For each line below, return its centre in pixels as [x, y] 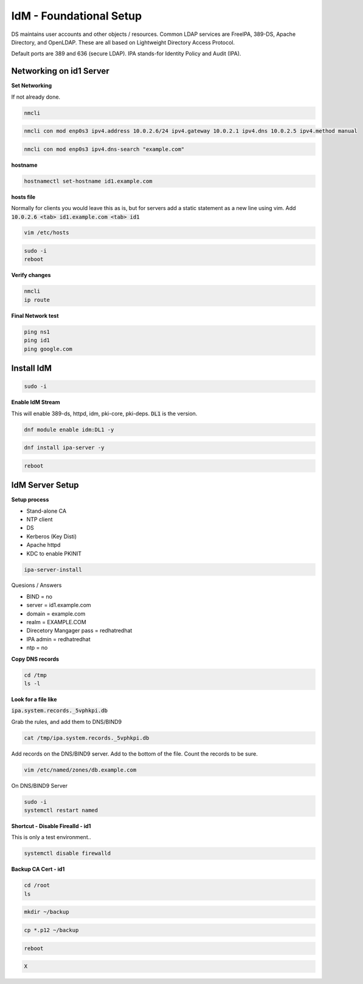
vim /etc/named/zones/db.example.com [80, 770]
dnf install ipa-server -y [64, 448]
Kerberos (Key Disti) [52, 536]
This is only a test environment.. [51, 837]
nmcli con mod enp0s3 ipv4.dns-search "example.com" [104, 149]
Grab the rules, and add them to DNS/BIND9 [67, 722]
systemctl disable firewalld [67, 853]
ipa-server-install [53, 570]
